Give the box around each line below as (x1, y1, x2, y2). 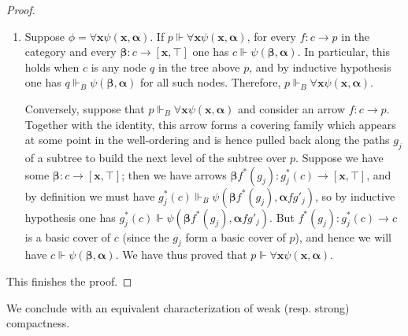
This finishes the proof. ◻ (6, 272, 132, 289)
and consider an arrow (238, 100, 346, 116)
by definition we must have (24, 187, 155, 204)
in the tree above (158, 58, 240, 75)
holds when (24, 58, 80, 75)
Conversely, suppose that (24, 100, 145, 116)
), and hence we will (295, 228, 392, 245)
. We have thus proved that (115, 246, 247, 263)
